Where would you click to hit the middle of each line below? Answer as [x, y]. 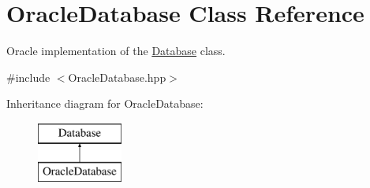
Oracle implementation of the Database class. [116, 51]
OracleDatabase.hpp [117, 77]
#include [28, 77]
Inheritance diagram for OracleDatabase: [105, 103]
